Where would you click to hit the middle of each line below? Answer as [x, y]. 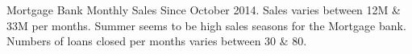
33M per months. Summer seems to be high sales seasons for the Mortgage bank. [206, 25]
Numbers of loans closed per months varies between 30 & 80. [157, 41]
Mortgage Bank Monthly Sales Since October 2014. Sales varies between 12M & [204, 10]
